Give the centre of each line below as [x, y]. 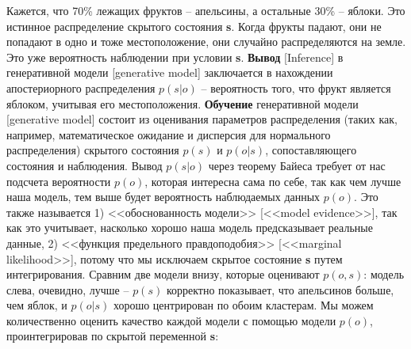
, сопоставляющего [311, 150]
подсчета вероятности [59, 181]
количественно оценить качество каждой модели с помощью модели [171, 320]
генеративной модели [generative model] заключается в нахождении [170, 72]
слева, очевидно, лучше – [68, 289]
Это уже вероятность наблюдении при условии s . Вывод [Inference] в [175, 57]
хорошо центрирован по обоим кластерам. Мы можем [243, 305]
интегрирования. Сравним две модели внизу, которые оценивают [163, 274]
